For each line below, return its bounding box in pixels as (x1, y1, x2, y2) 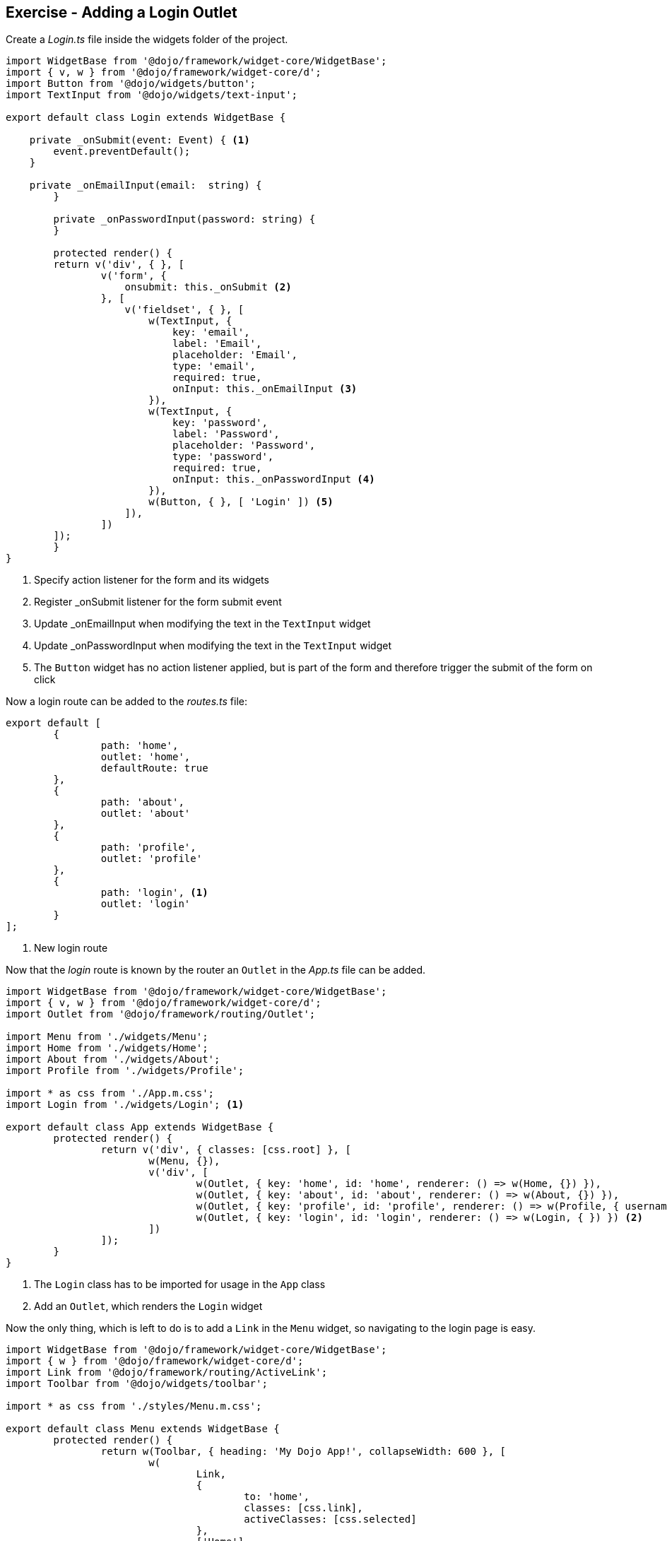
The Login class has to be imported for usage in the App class (34, 1278, 326, 1291)
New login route (34, 942, 108, 955)
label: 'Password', (172, 428, 280, 440)
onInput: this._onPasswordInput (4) (172, 473, 375, 485)
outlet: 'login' (100, 898, 191, 910)
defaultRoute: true (100, 762, 208, 774)
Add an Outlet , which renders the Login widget (34, 1300, 263, 1313)
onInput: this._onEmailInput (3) (172, 383, 358, 395)
